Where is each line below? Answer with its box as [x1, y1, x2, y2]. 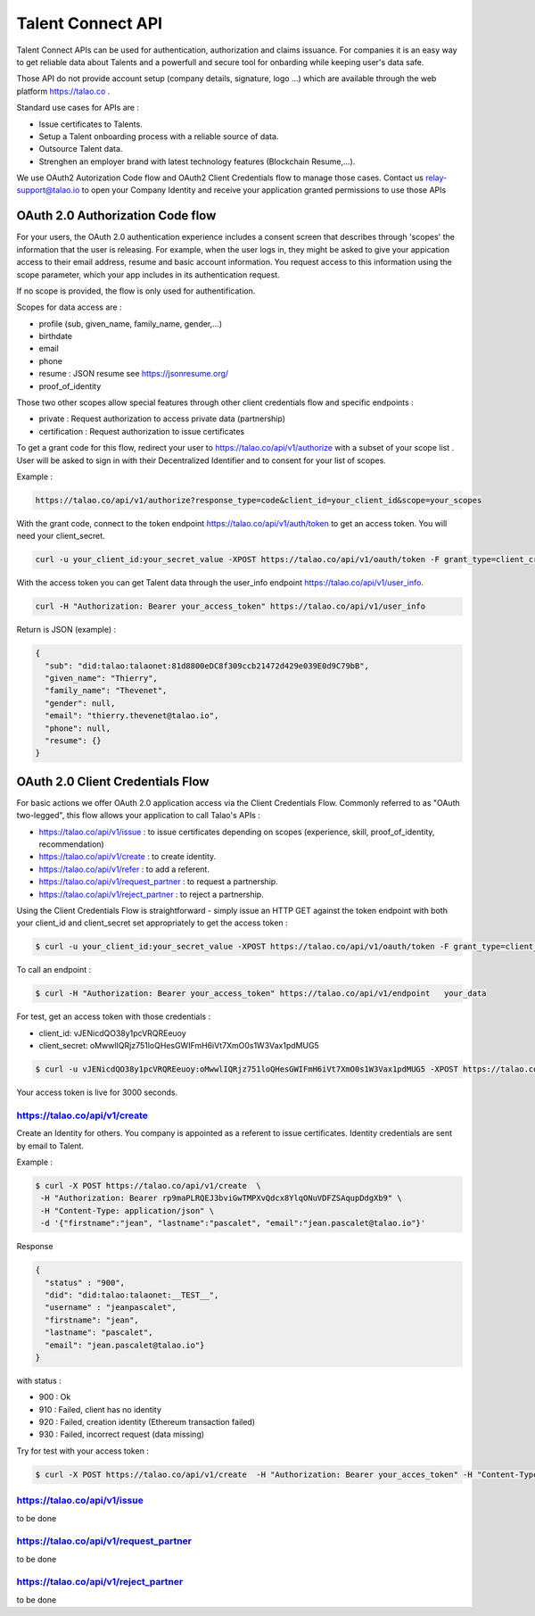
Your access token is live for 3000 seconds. [16, 1087, 178, 1098]
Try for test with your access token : [16, 1446, 149, 1456]
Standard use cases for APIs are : [16, 103, 140, 113]
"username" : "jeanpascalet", [45, 1303, 177, 1313]
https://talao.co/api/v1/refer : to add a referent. [38, 864, 210, 874]
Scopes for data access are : [16, 302, 122, 312]
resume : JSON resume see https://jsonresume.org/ [38, 369, 229, 379]
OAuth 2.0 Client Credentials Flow [16, 774, 210, 789]
